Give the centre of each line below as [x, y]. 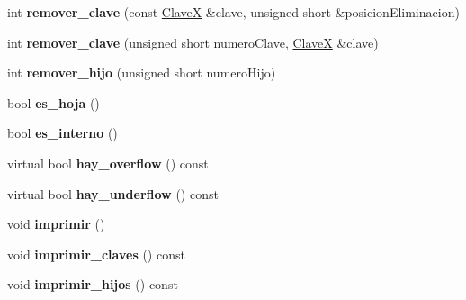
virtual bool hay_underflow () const [113, 193]
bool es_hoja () [54, 102]
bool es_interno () [63, 133]
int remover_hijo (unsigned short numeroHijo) [142, 73]
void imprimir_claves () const [96, 254]
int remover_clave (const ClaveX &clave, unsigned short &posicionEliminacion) [233, 12]
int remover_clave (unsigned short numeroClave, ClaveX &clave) [193, 42]
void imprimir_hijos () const [93, 284]
